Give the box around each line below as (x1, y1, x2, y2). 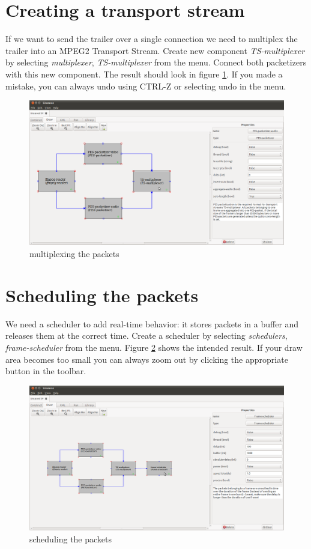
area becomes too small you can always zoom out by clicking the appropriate (5, 353, 288, 365)
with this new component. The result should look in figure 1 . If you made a (5, 67, 283, 80)
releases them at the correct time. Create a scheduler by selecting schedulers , (5, 329, 288, 342)
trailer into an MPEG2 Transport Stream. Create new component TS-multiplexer (5, 44, 305, 56)
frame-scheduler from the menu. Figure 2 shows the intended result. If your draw (5, 341, 303, 353)
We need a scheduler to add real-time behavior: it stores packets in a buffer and (5, 317, 299, 330)
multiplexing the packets (29, 247, 119, 260)
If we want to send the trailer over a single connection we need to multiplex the (5, 32, 298, 45)
